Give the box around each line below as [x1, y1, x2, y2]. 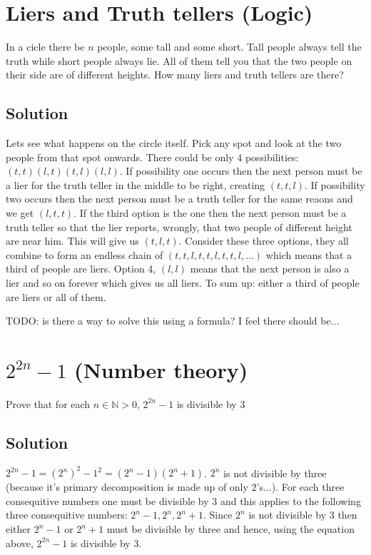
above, [6, 535, 34, 550]
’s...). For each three [256, 479, 345, 494]
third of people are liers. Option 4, [6, 261, 156, 276]
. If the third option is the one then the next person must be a [73, 205, 347, 220]
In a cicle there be [6, 39, 85, 54]
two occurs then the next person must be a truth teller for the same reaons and [6, 191, 353, 206]
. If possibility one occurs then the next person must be [119, 163, 362, 178]
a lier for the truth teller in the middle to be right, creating [6, 177, 265, 192]
